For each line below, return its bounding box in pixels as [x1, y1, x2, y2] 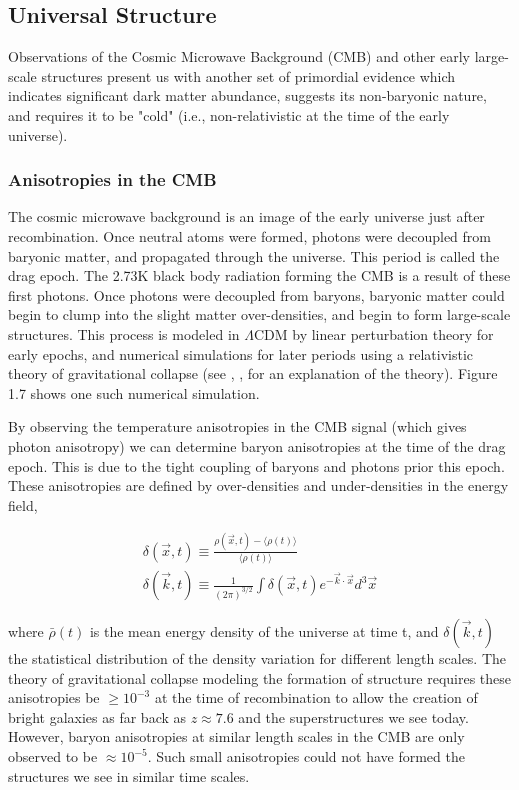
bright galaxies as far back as [8, 706, 187, 727]
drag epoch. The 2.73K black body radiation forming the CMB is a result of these [8, 265, 511, 286]
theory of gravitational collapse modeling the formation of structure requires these [8, 667, 512, 688]
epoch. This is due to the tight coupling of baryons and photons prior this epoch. [8, 455, 505, 476]
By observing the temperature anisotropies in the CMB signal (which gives [8, 416, 467, 437]
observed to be [8, 746, 98, 767]
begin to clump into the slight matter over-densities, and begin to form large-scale [8, 304, 511, 325]
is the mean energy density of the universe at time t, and [89, 621, 439, 642]
